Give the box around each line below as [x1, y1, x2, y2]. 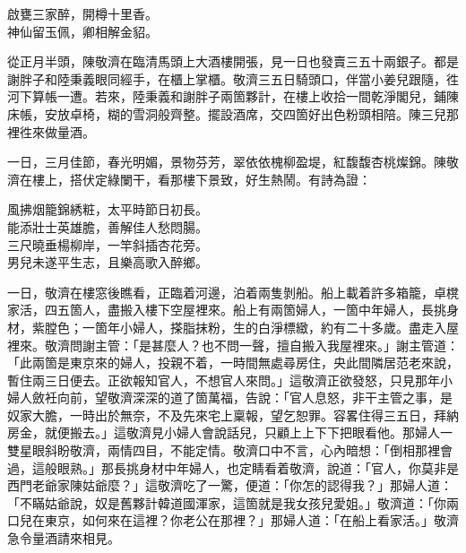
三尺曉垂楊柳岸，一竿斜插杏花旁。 [7, 235, 208, 254]
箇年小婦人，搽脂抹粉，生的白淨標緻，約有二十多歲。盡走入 [94, 317, 446, 336]
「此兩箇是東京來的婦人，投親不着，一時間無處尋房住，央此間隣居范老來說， [7, 353, 459, 372]
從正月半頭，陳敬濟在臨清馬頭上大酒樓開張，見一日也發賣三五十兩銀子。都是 [7, 52, 459, 71]
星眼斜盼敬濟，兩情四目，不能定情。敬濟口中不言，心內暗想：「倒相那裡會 [19, 441, 453, 460]
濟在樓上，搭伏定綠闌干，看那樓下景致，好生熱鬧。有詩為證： [7, 169, 371, 188]
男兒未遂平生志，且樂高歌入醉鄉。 [7, 253, 208, 272]
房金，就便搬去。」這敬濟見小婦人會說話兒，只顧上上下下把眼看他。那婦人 [7, 423, 440, 442]
